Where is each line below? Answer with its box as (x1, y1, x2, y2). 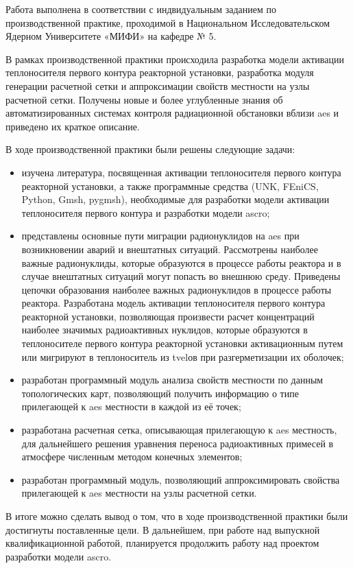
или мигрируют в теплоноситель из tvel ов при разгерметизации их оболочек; (21, 349, 344, 364)
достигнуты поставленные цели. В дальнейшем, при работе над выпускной (5, 522, 320, 536)
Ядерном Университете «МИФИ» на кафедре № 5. (5, 29, 217, 43)
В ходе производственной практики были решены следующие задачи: (5, 142, 295, 156)
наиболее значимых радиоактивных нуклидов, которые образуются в (21, 322, 308, 337)
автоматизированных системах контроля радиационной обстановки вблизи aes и (5, 106, 339, 120)
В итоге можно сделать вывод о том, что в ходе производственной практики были (5, 509, 348, 523)
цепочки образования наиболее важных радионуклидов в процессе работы (21, 282, 332, 296)
